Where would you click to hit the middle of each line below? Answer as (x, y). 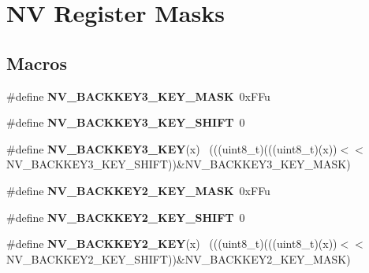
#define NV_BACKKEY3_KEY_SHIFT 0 (126, 122)
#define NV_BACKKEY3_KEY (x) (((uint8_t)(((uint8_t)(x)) (172, 148)
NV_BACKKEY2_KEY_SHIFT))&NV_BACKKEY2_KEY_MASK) (179, 258)
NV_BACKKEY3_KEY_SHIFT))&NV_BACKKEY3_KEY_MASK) (179, 164)
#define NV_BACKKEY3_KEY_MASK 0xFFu (138, 96)
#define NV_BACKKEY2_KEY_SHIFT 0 (126, 217)
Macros (37, 63)
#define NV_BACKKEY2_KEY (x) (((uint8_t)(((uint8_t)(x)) (172, 243)
